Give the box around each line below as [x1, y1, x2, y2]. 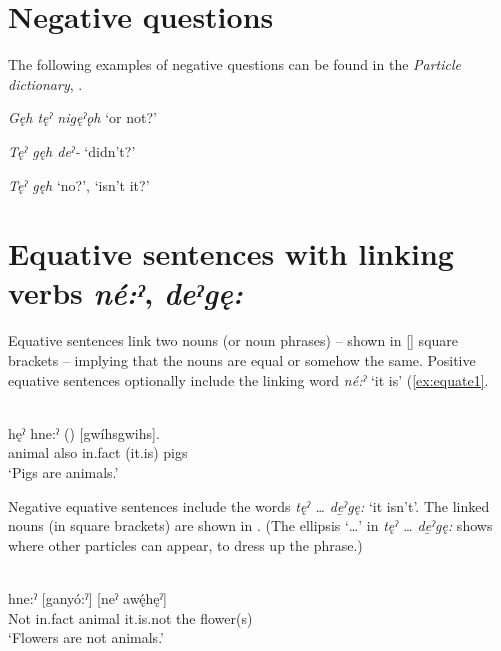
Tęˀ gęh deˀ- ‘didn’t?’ [8, 140, 136, 161]
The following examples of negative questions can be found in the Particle [8, 54, 462, 75]
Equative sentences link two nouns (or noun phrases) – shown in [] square [8, 330, 459, 351]
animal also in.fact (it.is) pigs [8, 442, 188, 463]
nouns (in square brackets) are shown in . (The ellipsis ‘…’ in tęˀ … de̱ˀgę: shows [8, 515, 493, 536]
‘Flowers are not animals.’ [8, 627, 164, 648]
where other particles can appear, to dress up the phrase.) [8, 534, 363, 555]
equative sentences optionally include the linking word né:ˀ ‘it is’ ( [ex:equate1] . [8, 369, 489, 390]
